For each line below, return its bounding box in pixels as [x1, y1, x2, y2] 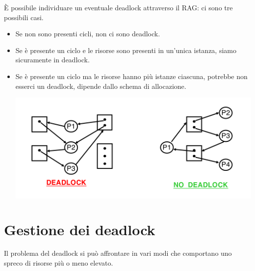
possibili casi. [4, 12, 44, 22]
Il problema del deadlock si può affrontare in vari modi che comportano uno [4, 248, 232, 258]
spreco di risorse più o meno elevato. [4, 257, 113, 268]
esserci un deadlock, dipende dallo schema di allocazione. [15, 81, 186, 91]
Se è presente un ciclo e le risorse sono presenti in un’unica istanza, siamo [15, 45, 236, 55]
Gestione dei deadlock [4, 219, 155, 240]
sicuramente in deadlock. [15, 54, 90, 65]
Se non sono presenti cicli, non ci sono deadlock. [15, 28, 160, 39]
